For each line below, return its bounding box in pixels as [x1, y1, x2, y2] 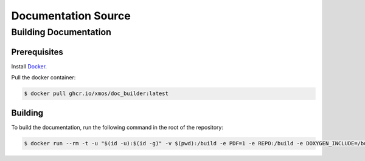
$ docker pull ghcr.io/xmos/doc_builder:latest [24, 90, 169, 97]
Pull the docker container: [11, 74, 76, 81]
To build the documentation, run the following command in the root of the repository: [11, 123, 223, 131]
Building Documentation [11, 27, 112, 38]
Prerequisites [11, 47, 63, 57]
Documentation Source [11, 9, 131, 22]
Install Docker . [11, 62, 47, 70]
